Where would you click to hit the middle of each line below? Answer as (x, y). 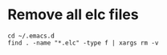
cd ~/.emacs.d (31, 36)
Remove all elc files (73, 15)
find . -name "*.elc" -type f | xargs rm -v (83, 43)
